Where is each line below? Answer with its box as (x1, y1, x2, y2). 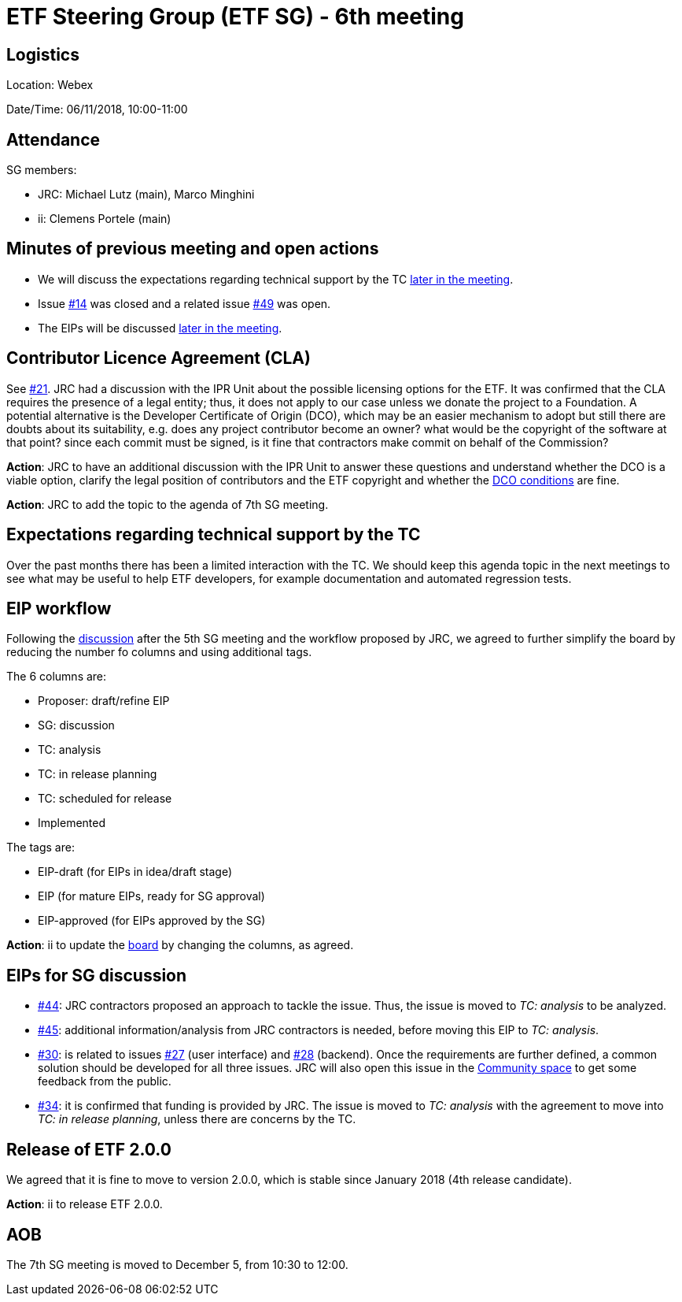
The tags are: (6, 840, 75, 855)
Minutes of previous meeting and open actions (6, 239, 379, 259)
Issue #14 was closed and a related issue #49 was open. (38, 296, 331, 310)
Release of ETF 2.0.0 (6, 1139, 171, 1159)
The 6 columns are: (6, 670, 107, 684)
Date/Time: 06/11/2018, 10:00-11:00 (6, 102, 188, 117)
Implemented (38, 816, 106, 830)
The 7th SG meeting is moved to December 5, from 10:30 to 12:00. (6, 1257, 348, 1271)
